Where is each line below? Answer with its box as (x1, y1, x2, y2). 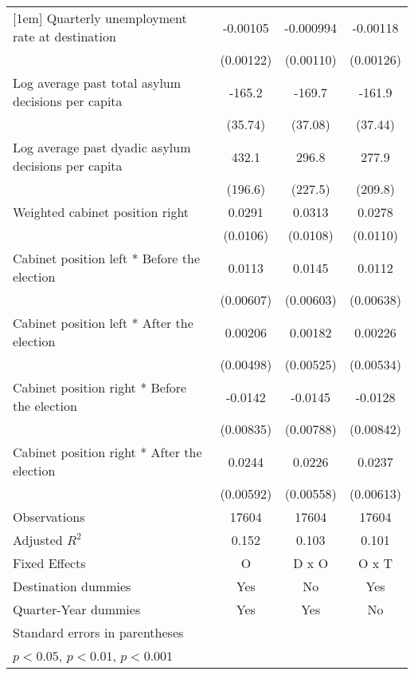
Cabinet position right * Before (13, 378, 187, 397)
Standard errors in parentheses (13, 623, 184, 641)
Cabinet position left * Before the (13, 249, 201, 267)
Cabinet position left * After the (13, 314, 193, 332)
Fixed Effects (13, 554, 86, 572)
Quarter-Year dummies (13, 600, 141, 618)
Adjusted (13, 531, 63, 549)
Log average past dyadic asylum (13, 138, 191, 156)
